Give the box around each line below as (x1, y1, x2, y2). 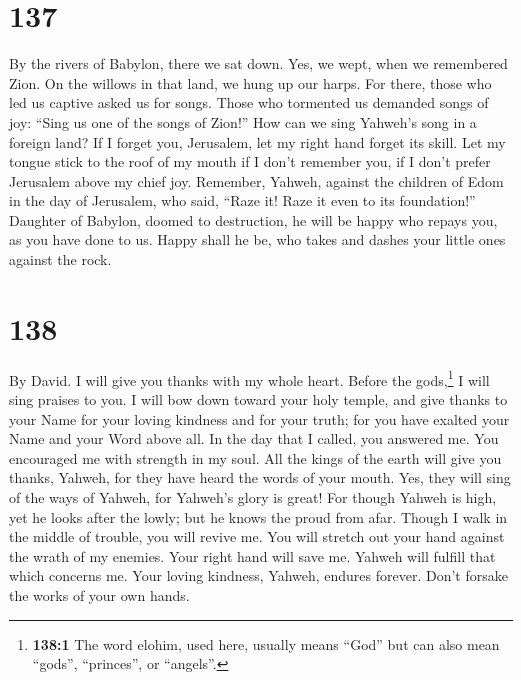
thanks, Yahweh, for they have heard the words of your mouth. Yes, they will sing (9, 467, 511, 488)
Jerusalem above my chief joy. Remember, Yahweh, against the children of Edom (9, 170, 504, 191)
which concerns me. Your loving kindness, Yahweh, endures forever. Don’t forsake (9, 565, 508, 586)
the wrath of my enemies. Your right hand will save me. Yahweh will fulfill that (9, 545, 496, 566)
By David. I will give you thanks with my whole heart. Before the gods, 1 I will (9, 366, 490, 390)
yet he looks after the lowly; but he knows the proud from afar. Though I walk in (9, 506, 508, 527)
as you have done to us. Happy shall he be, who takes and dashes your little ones (9, 229, 506, 250)
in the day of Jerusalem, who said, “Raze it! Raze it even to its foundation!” (9, 190, 476, 211)
